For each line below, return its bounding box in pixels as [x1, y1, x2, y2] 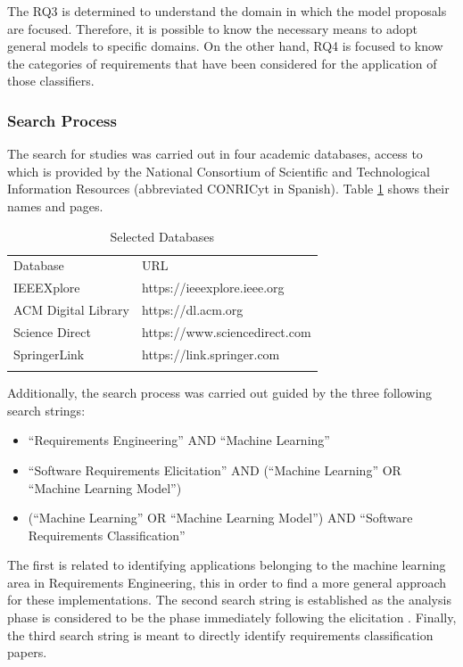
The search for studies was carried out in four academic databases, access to [7, 144, 423, 163]
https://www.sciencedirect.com [142, 322, 311, 341]
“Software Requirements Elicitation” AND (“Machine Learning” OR [28, 460, 401, 479]
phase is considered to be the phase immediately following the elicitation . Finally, [7, 608, 457, 627]
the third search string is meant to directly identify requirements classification [7, 625, 434, 644]
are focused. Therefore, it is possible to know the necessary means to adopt [7, 19, 418, 37]
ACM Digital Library [13, 301, 129, 319]
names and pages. [7, 196, 103, 215]
